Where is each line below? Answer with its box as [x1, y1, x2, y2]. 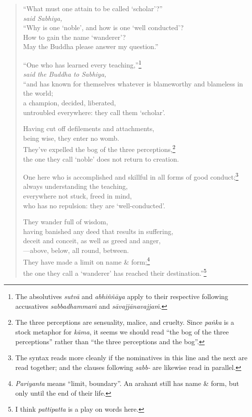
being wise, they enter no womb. [23, 133, 119, 143]
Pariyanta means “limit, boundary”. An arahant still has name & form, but [15, 378, 239, 388]
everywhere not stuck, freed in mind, [23, 191, 132, 201]
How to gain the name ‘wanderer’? [23, 32, 126, 42]
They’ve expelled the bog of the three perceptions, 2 [23, 143, 175, 154]
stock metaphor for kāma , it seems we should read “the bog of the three [15, 326, 229, 336]
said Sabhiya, [23, 13, 63, 23]
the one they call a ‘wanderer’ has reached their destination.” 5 [23, 266, 207, 278]
